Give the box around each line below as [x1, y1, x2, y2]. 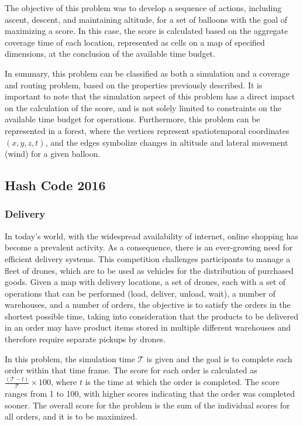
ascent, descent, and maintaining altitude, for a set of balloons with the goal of [5, 13, 287, 25]
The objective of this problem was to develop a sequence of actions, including [5, 2, 282, 13]
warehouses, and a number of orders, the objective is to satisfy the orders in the [5, 298, 291, 311]
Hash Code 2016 [5, 176, 106, 194]
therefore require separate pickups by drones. [5, 333, 166, 345]
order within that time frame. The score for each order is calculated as [5, 364, 257, 376]
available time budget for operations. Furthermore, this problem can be [5, 113, 260, 125]
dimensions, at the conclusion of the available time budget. [5, 47, 215, 60]
